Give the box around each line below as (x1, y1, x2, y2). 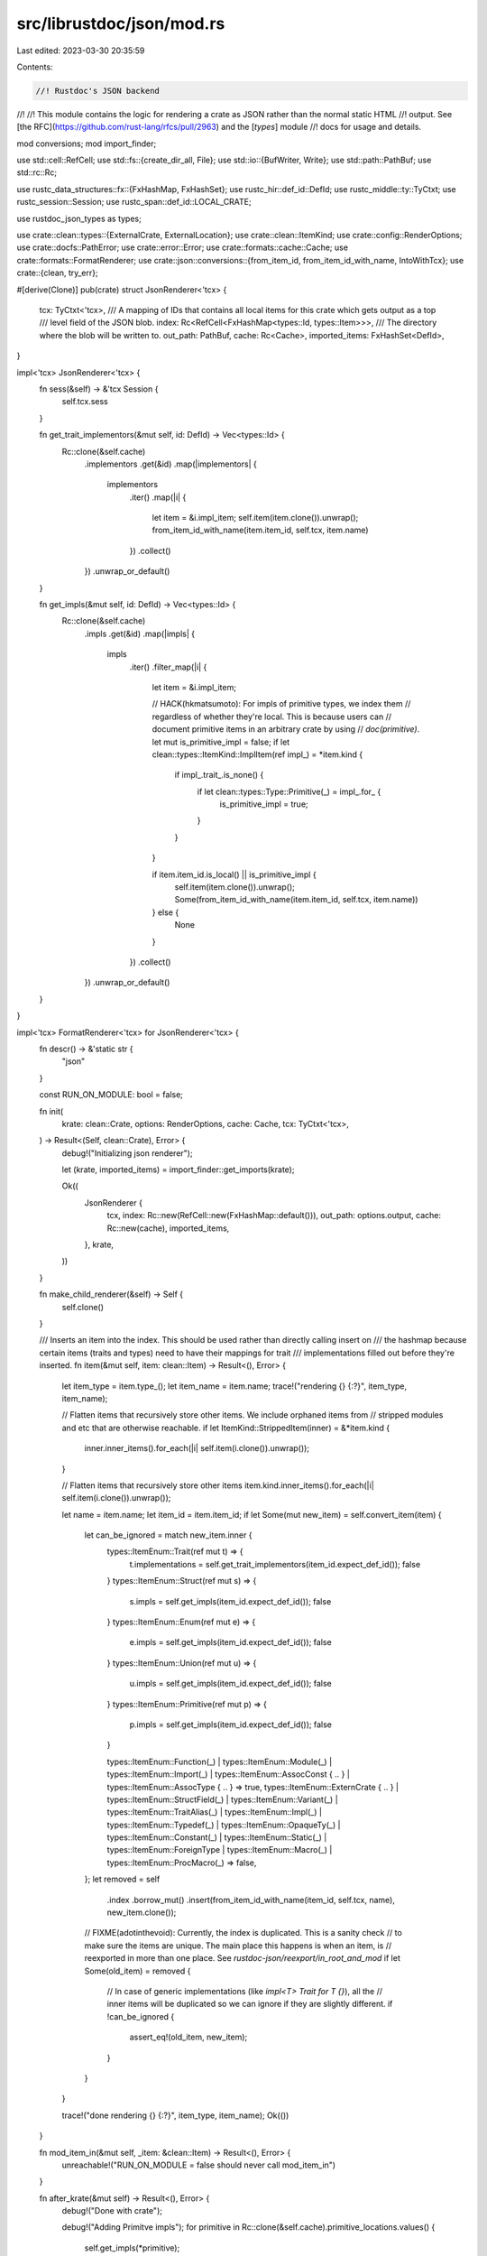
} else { (152, 907, 179, 918)
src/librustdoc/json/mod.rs (16, 14, 225, 33)
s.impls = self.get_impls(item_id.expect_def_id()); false (129, 1595, 332, 1606)
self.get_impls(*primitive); (84, 2242, 180, 2253)
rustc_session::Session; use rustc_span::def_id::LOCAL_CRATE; (16, 197, 252, 208)
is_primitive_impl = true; (219, 799, 308, 809)
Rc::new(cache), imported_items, (106, 1223, 230, 1234)
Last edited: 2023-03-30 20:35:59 (16, 45, 145, 56)
